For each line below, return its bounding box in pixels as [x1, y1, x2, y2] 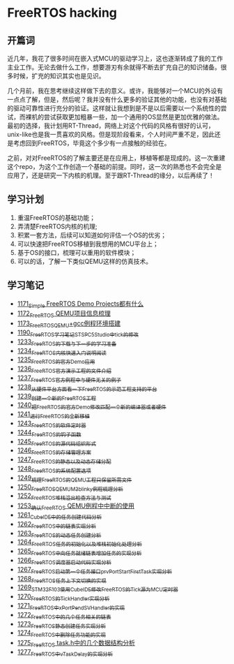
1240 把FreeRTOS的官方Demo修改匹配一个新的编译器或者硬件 [17, 401, 166, 411]
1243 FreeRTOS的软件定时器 [17, 419, 86, 429]
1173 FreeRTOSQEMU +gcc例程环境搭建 [17, 319, 120, 330]
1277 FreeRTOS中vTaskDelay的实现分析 [17, 647, 114, 658]
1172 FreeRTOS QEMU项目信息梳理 [17, 309, 111, 319]
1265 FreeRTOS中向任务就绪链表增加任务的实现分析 [17, 547, 142, 556]
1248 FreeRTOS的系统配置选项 [17, 464, 92, 474]
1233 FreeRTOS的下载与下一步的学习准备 [17, 337, 117, 347]
